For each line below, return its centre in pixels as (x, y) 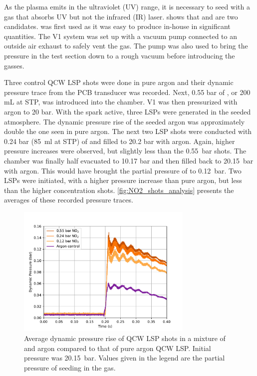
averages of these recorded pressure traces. (69, 200)
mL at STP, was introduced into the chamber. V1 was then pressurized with (121, 102)
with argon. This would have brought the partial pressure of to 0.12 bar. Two (123, 170)
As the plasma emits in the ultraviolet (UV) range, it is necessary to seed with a (127, 6)
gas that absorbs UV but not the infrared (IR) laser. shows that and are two (121, 16)
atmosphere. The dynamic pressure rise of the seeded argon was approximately (125, 121)
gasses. (14, 65)
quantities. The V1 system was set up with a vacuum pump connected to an (121, 36)
